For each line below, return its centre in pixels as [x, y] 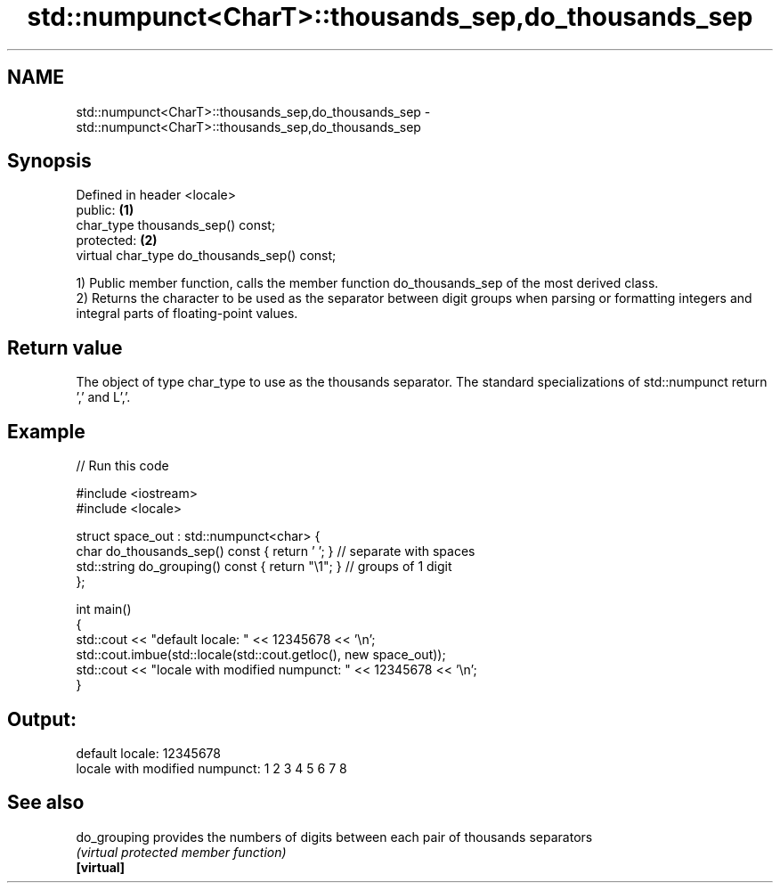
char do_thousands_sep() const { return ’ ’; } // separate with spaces [276, 551]
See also [46, 803]
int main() [104, 609]
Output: [42, 719]
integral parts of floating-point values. [187, 314]
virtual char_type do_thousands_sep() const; [206, 256]
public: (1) [105, 210]
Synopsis [49, 161]
